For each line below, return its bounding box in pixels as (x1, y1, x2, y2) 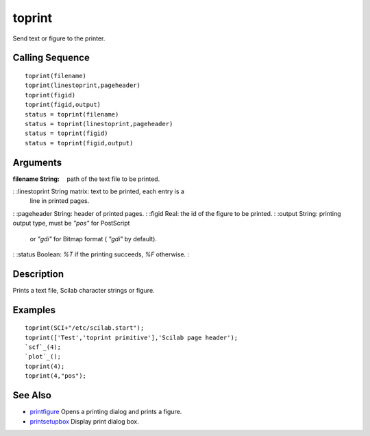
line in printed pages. (29, 197, 90, 205)
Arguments (12, 156, 62, 168)
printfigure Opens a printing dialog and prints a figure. (29, 408, 182, 416)
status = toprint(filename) (25, 110, 119, 118)
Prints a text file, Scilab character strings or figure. (12, 286, 155, 294)
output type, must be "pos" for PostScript (12, 219, 130, 228)
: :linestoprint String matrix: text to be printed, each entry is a (12, 187, 185, 195)
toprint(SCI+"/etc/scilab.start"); (25, 324, 145, 332)
